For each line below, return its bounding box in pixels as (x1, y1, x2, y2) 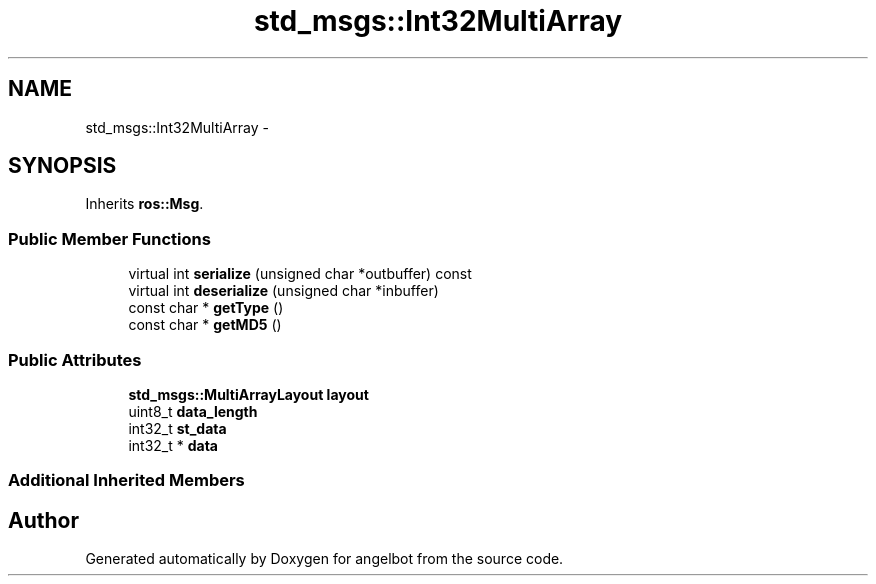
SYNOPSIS (8, 153, 117, 179)
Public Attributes (8, 349, 142, 370)
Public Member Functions (8, 228, 211, 249)
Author (8, 507, 79, 533)
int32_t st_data (128, 419, 227, 437)
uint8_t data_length (128, 402, 258, 420)
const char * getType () (128, 299, 284, 317)
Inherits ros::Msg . (85, 195, 204, 213)
